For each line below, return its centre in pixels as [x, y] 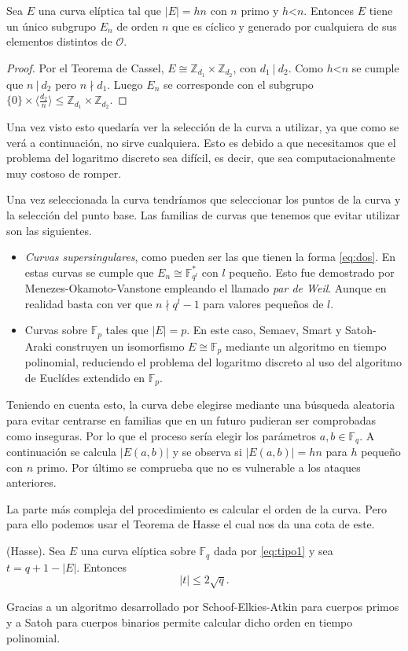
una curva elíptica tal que [100, 10]
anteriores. [31, 482]
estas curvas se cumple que [89, 272]
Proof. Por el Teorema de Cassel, [85, 67]
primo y [260, 10]
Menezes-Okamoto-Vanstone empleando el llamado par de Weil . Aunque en [206, 288]
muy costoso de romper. [64, 173]
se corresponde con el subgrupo [238, 84]
